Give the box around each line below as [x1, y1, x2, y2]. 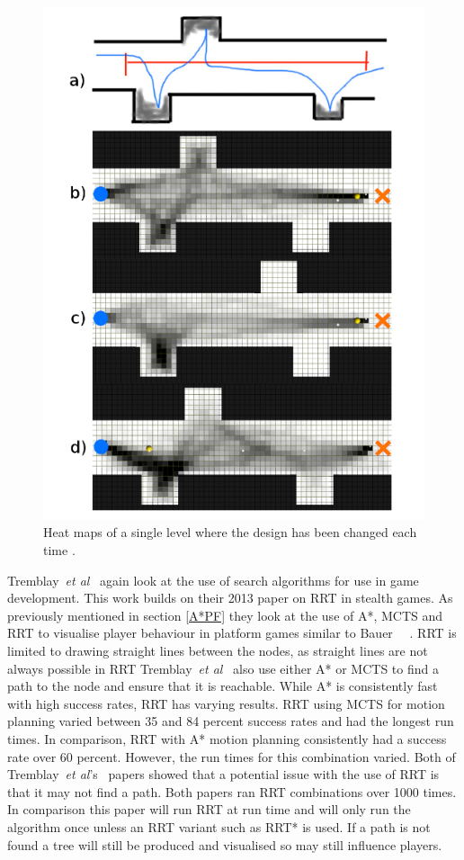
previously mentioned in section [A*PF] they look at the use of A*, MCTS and [7, 605, 443, 624]
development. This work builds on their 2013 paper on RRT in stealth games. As [7, 588, 453, 607]
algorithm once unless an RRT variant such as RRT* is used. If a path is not [7, 817, 431, 836]
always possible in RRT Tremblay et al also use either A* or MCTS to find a [7, 658, 439, 677]
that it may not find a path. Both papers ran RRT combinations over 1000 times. [7, 782, 457, 801]
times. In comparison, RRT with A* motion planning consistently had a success [7, 729, 447, 748]
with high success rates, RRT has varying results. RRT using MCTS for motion [7, 694, 445, 712]
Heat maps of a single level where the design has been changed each [43, 523, 417, 542]
